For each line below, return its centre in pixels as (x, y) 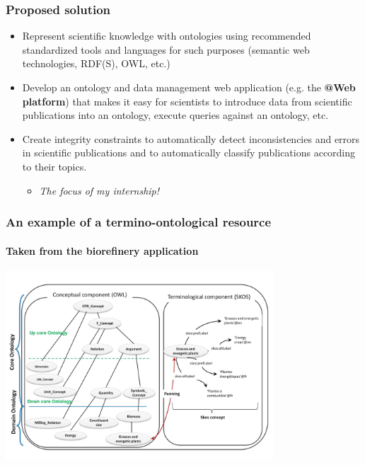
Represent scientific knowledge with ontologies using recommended (167, 36)
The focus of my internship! (99, 190)
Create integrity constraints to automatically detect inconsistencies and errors (191, 138)
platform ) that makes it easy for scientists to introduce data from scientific (187, 101)
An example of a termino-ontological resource (139, 222)
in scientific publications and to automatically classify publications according (189, 153)
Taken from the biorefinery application (102, 250)
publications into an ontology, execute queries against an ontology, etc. (175, 115)
